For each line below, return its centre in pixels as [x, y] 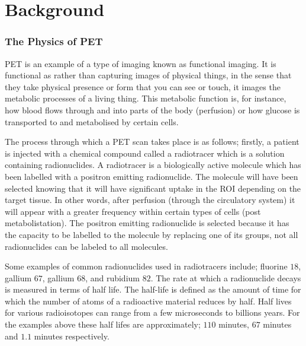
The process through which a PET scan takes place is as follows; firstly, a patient [152, 142]
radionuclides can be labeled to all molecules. [86, 246]
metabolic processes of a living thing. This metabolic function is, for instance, [146, 98]
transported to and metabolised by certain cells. [92, 121]
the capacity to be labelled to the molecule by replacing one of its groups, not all [152, 234]
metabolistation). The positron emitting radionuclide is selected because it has [147, 223]
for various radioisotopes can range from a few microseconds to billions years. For [152, 312]
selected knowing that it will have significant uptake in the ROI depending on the [153, 188]
